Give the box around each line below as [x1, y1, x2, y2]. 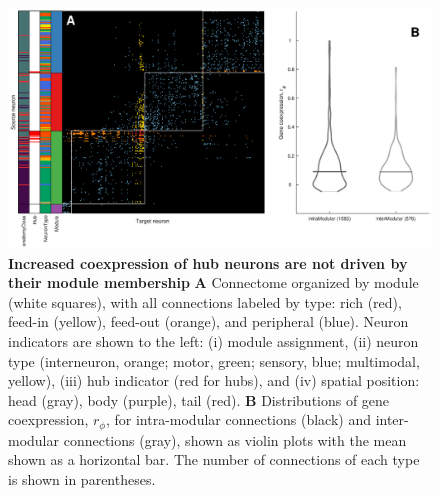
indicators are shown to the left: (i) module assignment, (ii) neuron [8, 330, 419, 351]
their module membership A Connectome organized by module [8, 272, 419, 293]
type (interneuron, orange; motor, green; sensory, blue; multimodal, [8, 350, 420, 371]
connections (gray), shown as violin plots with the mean [63, 429, 407, 450]
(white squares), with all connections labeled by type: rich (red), [8, 291, 402, 312]
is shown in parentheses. [8, 468, 156, 489]
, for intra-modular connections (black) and [105, 409, 371, 430]
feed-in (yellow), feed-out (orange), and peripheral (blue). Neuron [8, 311, 409, 332]
